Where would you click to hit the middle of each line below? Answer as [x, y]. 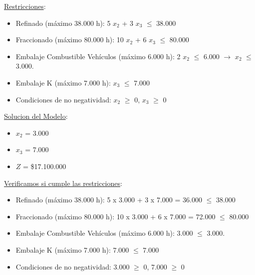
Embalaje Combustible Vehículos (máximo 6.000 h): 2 [98, 56]
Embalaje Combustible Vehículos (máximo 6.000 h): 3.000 [104, 233]
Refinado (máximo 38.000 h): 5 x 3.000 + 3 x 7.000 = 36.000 [109, 200]
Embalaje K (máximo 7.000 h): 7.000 [72, 249]
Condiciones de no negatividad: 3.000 [73, 266]
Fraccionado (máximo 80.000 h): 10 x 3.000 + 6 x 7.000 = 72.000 [116, 216]
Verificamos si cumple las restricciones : [63, 183]
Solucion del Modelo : [36, 116]
